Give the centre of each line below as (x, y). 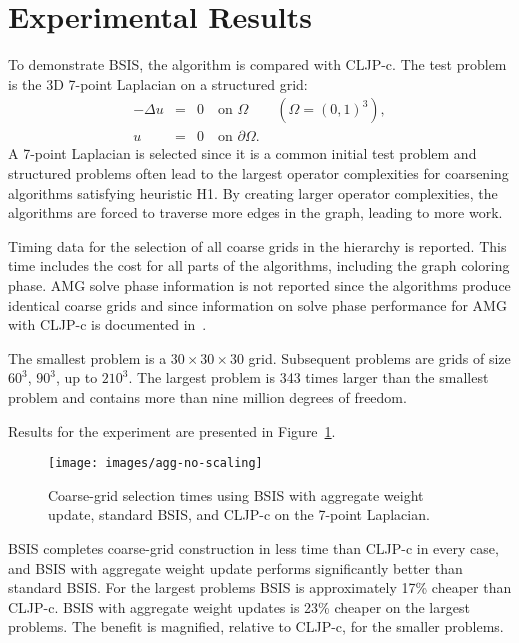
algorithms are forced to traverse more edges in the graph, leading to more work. (255, 212)
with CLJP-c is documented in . (107, 324)
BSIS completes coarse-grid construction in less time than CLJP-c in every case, (253, 547)
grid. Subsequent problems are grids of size (379, 357)
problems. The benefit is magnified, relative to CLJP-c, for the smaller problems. (256, 626)
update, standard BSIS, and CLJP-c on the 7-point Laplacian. (239, 514)
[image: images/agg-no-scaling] (155, 463)
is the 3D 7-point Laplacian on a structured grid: (158, 83)
